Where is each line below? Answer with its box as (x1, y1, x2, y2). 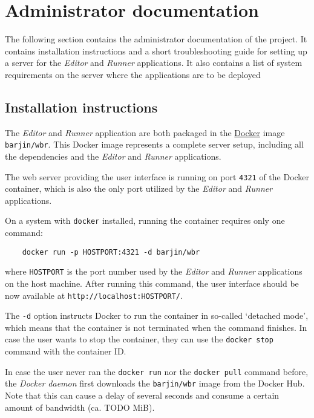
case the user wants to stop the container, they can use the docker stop (5, 333, 273, 345)
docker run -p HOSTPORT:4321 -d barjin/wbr (22, 247, 200, 256)
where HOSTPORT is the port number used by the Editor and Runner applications (5, 265, 303, 278)
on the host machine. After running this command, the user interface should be (5, 276, 299, 289)
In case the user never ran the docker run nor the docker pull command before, (5, 365, 309, 377)
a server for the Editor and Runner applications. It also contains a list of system (5, 56, 303, 69)
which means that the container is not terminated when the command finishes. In (5, 321, 307, 333)
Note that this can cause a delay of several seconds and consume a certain (5, 389, 280, 402)
